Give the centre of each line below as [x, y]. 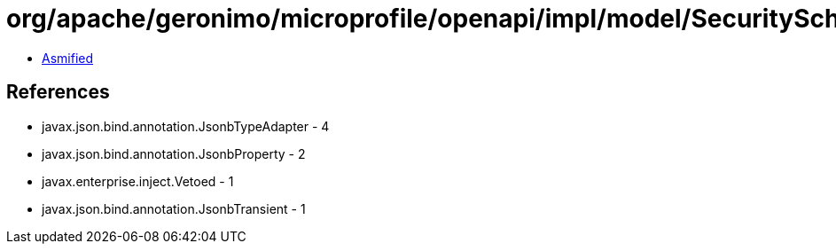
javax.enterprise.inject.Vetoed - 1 [138, 181]
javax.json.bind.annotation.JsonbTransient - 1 [174, 208]
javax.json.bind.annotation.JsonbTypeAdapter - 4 [186, 126]
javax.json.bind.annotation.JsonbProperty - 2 [174, 153]
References [58, 92]
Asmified [68, 58]
